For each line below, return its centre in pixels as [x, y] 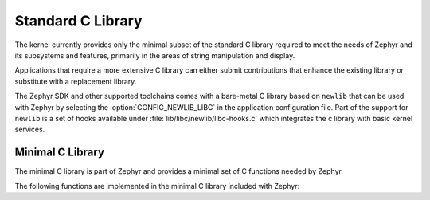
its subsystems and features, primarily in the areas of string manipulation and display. [155, 55]
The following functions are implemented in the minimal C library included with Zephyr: [157, 186]
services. [30, 129]
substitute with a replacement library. [76, 81]
